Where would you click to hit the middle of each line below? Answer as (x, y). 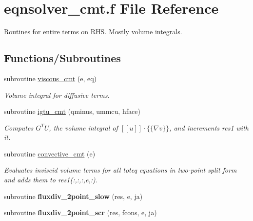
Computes (19, 127)
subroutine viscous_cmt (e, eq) (50, 78)
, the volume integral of (83, 127)
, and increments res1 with (209, 127)
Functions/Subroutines (62, 58)
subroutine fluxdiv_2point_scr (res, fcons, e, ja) (80, 212)
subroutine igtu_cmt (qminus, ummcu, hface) (72, 111)
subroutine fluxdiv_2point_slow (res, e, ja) (73, 196)
